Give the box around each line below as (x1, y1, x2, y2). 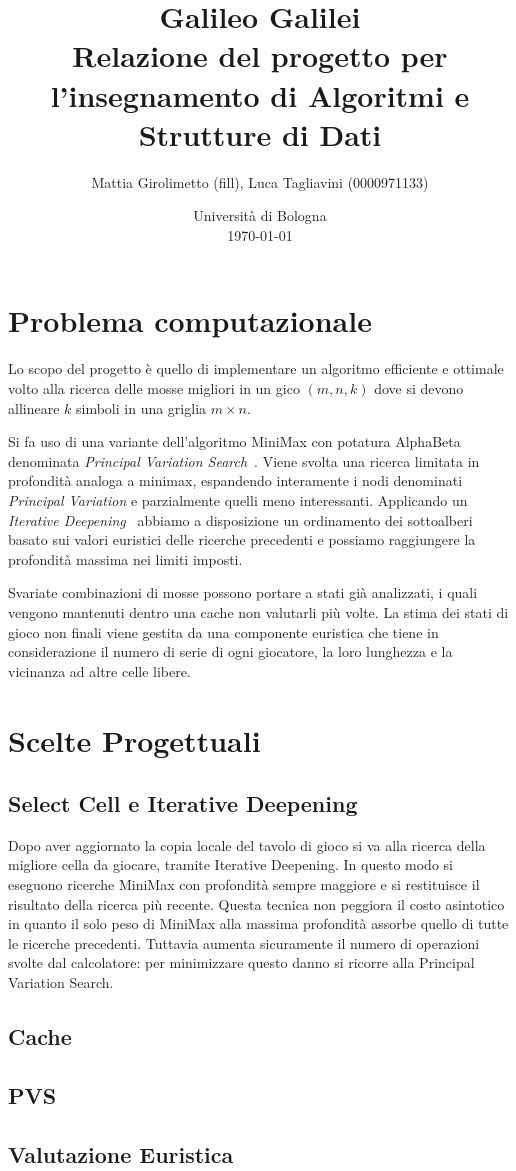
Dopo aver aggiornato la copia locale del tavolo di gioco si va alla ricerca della (8, 834, 486, 855)
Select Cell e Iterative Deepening (8, 788, 358, 819)
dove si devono (374, 378, 464, 398)
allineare (8, 397, 60, 418)
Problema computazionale (8, 300, 372, 341)
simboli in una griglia (76, 397, 207, 418)
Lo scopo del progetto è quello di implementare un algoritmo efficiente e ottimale (8, 358, 504, 379)
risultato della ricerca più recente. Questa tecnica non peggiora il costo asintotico (8, 893, 505, 914)
